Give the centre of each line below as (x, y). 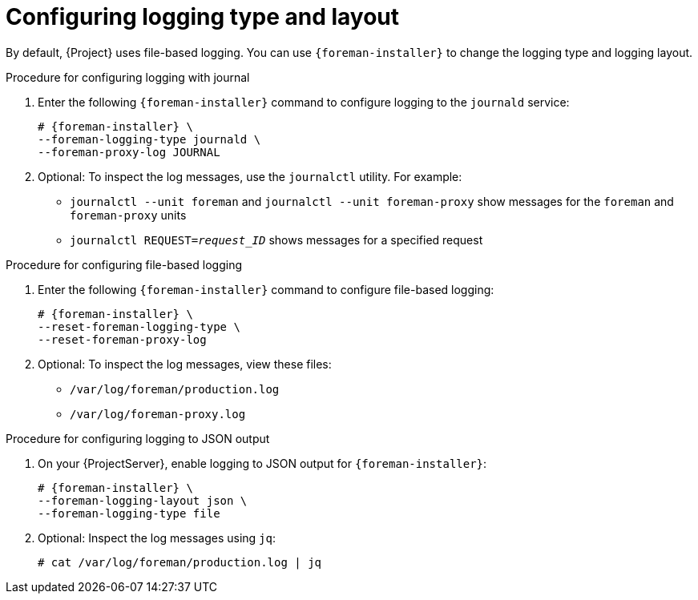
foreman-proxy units (128, 215)
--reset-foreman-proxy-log (122, 339)
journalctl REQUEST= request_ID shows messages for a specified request (276, 240)
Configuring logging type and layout (202, 17)
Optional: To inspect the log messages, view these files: (185, 364)
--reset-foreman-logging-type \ (139, 326)
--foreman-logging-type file (129, 513)
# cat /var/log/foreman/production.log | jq (180, 562)
